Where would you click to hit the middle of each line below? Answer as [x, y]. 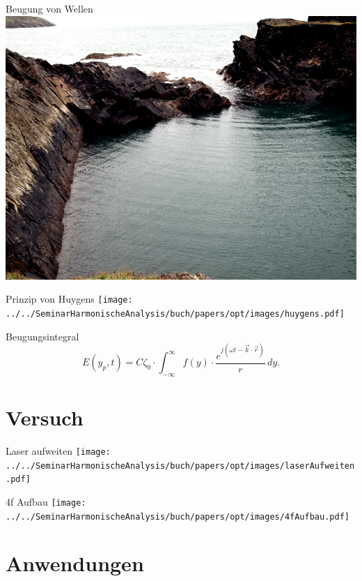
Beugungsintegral [42, 336]
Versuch [45, 417]
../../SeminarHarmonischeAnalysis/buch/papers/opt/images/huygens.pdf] [175, 314]
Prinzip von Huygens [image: [69, 299]
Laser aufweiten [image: [58, 450]
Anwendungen [75, 563]
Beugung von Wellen [49, 8]
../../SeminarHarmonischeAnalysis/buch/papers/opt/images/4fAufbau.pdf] [178, 516]
